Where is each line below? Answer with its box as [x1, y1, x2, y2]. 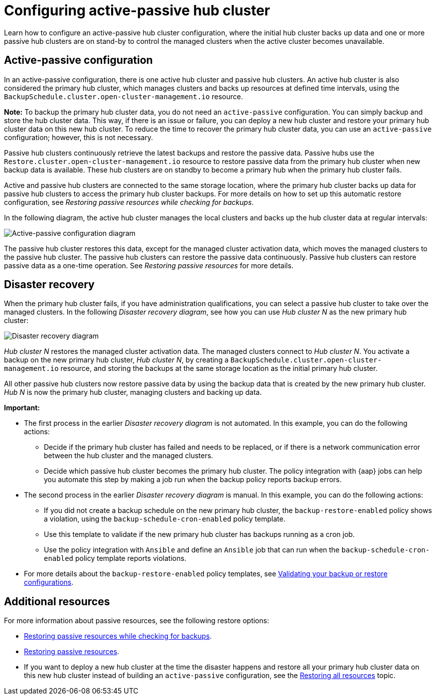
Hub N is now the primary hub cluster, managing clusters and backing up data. [4, 388, 262, 397]
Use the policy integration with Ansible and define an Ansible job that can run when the [44, 545, 340, 554]
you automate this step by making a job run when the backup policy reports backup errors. [44, 475, 342, 484]
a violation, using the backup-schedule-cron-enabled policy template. [44, 515, 286, 524]
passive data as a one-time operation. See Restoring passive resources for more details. [4, 261, 293, 270]
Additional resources [4, 595, 110, 608]
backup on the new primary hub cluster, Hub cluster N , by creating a [4, 355, 229, 364]
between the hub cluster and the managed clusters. [44, 451, 213, 460]
